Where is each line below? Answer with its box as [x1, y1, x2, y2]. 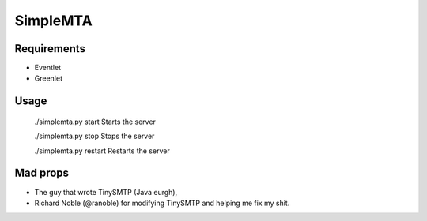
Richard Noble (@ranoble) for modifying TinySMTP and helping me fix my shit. [34, 198, 290, 208]
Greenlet [34, 73, 63, 83]
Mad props [14, 167, 70, 180]
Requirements [14, 42, 86, 55]
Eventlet [34, 63, 62, 73]
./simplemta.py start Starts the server [34, 117, 156, 126]
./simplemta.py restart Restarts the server [34, 146, 170, 155]
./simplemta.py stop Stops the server [34, 131, 155, 141]
